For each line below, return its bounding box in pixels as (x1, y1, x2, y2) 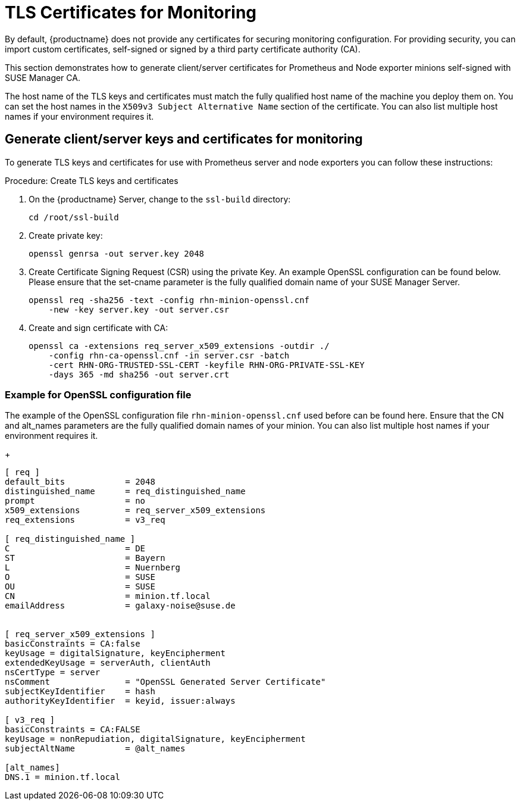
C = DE (5, 544, 146, 554)
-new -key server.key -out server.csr (48, 304, 230, 314)
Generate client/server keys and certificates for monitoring (5, 132, 363, 147)
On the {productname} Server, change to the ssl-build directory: (29, 194, 291, 204)
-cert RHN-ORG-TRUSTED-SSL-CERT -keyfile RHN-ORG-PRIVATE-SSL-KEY (48, 360, 365, 370)
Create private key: (29, 230, 103, 241)
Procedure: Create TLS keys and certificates (5, 175, 178, 186)
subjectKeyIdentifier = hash (5, 687, 155, 697)
